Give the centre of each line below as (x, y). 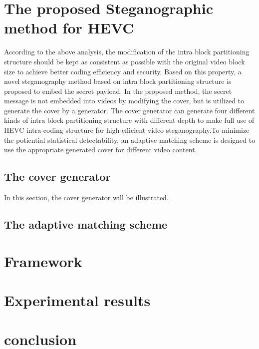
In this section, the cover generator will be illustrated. (86, 197)
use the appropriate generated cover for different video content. (101, 150)
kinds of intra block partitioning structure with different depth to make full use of (129, 120)
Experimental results (77, 300)
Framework (43, 261)
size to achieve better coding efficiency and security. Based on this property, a (123, 71)
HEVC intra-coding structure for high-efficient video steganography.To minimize (127, 130)
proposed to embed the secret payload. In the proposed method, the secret (118, 91)
